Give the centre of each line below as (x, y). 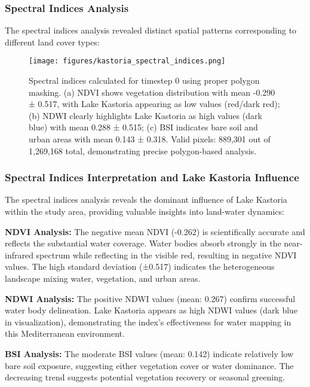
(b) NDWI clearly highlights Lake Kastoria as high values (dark (145, 115)
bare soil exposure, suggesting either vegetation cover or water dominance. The (149, 365)
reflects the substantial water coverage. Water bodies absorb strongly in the (143, 243)
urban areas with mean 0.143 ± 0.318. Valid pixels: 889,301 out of (150, 139)
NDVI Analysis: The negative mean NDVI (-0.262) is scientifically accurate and (155, 231)
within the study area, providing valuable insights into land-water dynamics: (145, 211)
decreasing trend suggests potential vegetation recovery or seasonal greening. (145, 377)
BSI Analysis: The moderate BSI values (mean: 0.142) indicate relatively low (149, 353)
